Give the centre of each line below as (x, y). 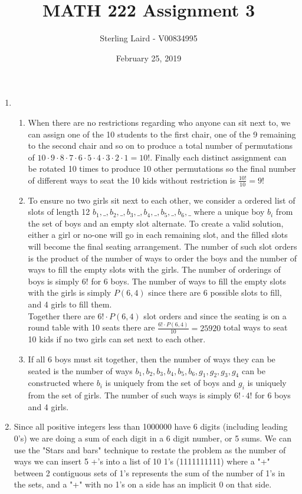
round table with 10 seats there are (91, 327)
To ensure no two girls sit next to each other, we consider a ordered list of (162, 200)
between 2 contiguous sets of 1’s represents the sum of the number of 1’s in (149, 472)
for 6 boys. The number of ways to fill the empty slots (188, 281)
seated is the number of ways (80, 370)
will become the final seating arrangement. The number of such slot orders (163, 246)
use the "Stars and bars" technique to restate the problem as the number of (150, 449)
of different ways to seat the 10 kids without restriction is (132, 180)
